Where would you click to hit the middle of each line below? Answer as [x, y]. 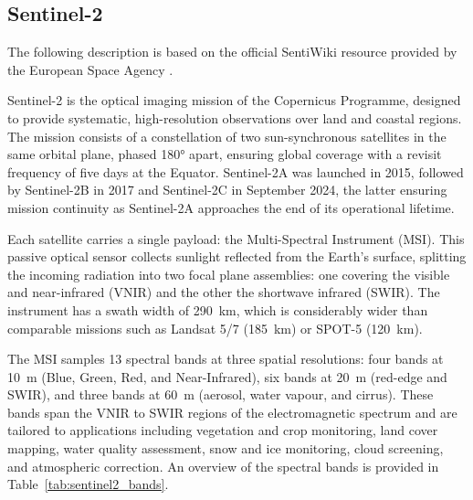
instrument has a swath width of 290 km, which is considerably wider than [218, 309]
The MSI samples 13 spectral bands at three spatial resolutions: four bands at [226, 359]
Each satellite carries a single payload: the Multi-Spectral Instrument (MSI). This [236, 238]
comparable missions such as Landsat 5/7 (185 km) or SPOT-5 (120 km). [215, 328]
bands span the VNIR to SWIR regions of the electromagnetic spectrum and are [232, 412]
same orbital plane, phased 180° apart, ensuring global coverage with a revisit [225, 154]
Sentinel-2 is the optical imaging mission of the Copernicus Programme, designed [234, 100]
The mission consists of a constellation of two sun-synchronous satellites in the [227, 136]
